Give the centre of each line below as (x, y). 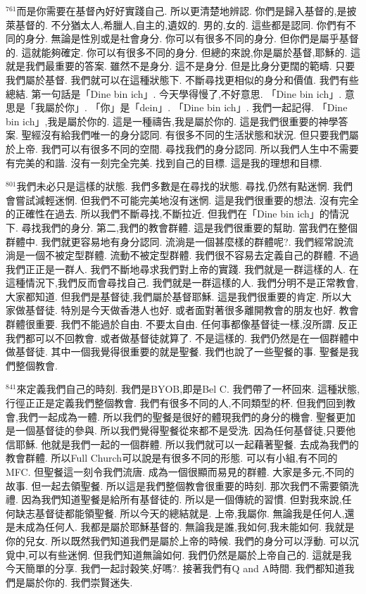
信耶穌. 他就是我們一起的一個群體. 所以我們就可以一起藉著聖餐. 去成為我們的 (182, 444)
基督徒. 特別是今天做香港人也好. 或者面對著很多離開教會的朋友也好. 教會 (192, 310)
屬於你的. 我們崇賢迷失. (79, 582)
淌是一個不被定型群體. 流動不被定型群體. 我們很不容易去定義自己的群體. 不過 (182, 255)
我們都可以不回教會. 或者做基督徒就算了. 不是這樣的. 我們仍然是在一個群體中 (182, 337)
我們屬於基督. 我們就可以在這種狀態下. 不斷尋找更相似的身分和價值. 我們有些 (182, 79)
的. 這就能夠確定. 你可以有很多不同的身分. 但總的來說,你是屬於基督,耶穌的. (177, 52)
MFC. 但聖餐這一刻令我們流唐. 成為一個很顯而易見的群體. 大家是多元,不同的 (180, 472)
